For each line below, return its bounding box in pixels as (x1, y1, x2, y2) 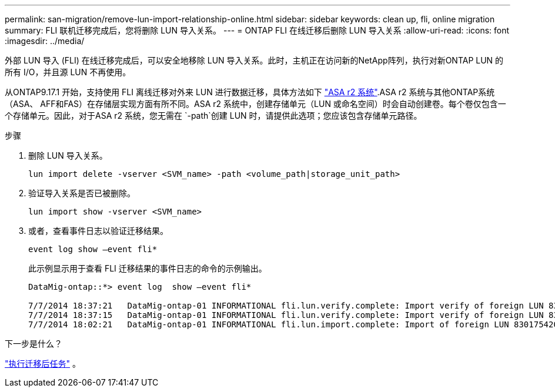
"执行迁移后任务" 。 (5, 359, 81, 368)
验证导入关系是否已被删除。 (28, 188, 135, 198)
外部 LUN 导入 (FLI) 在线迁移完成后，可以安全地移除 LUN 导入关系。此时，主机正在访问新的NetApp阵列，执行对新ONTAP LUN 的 (5, 55, 504, 65)
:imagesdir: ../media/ (5, 36, 85, 46)
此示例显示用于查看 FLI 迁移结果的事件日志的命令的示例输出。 (28, 263, 267, 273)
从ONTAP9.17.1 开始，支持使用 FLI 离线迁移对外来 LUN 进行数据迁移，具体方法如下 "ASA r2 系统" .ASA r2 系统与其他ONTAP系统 (5, 87, 495, 97)
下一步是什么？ (5, 339, 62, 349)
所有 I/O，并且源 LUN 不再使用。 (5, 67, 131, 77)
